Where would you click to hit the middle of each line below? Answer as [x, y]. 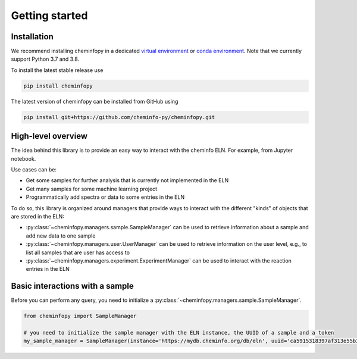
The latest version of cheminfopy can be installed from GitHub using [95, 101]
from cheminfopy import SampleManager [80, 316]
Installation [32, 37]
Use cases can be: [34, 170]
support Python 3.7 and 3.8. [45, 59]
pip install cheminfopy [58, 86]
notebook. [24, 158]
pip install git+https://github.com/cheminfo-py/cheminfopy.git [119, 117]
